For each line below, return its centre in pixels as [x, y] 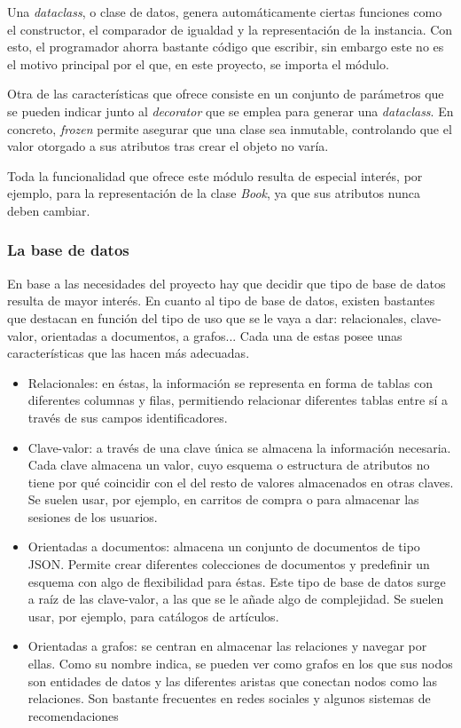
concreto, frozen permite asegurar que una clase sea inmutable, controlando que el [230, 128]
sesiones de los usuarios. [93, 516]
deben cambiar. [49, 210]
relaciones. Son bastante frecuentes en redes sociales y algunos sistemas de [229, 698]
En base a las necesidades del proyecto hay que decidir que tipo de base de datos [227, 283]
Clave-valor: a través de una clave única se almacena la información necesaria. [239, 447]
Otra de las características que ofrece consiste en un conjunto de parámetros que [226, 94]
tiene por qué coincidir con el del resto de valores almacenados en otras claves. [241, 482]
